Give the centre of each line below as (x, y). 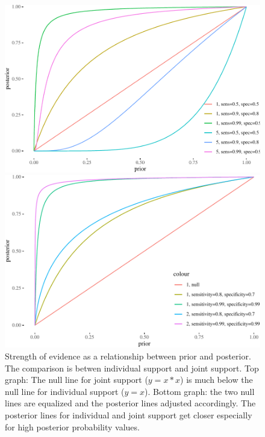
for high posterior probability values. (72, 426)
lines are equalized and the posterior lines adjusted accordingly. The (130, 403)
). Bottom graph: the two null (200, 391)
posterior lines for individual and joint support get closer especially (129, 414)
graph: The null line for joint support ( (76, 380)
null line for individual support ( (65, 391)
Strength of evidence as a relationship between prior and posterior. (128, 356)
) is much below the (217, 380)
